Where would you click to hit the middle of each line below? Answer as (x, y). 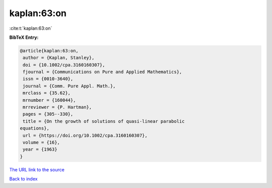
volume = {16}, (42, 142)
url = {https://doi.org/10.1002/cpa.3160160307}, (85, 135)
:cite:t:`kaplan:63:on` (31, 28)
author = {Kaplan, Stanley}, (59, 58)
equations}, (35, 128)
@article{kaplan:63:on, (49, 51)
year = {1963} (40, 149)
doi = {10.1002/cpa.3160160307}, (64, 65)
